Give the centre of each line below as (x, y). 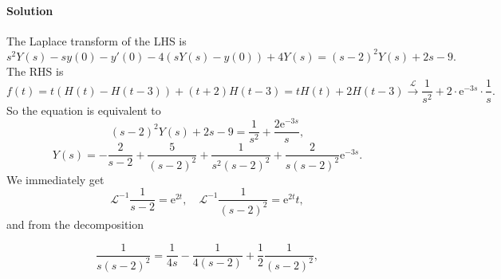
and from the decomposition (75, 224)
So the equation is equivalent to (84, 110)
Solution (30, 10)
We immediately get (55, 179)
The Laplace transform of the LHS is (97, 40)
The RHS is (35, 71)
